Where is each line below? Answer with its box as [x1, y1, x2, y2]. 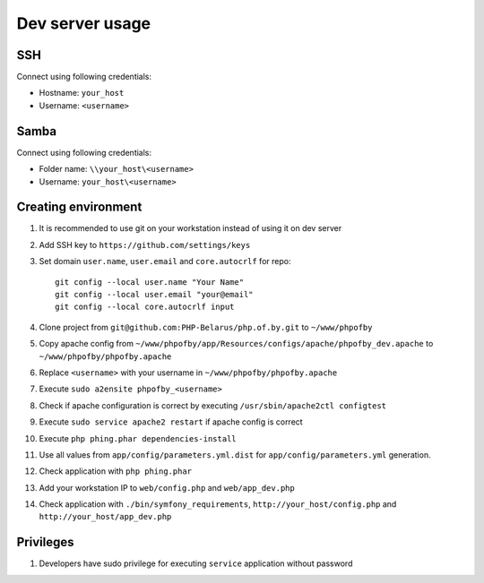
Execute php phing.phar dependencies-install [39, 433, 237, 443]
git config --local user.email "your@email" [55, 289, 255, 299]
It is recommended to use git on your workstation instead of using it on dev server [39, 223, 342, 234]
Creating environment [16, 200, 143, 215]
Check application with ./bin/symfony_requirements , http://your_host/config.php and [39, 499, 397, 510]
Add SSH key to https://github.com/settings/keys [39, 239, 251, 250]
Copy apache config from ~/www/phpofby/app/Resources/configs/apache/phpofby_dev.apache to [39, 339, 434, 349]
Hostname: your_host [39, 88, 125, 99]
